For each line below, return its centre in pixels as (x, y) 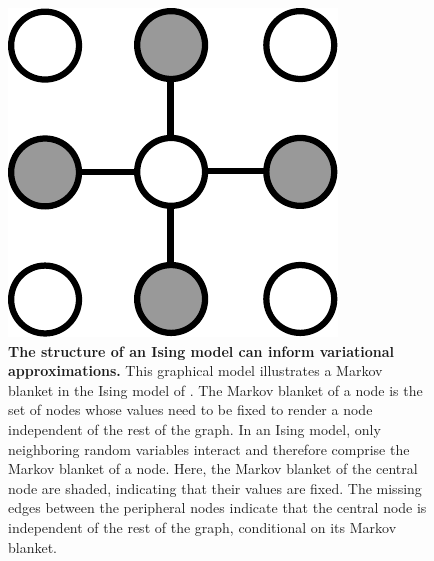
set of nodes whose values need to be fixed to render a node (190, 409)
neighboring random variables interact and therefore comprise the (209, 448)
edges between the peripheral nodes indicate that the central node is (217, 507)
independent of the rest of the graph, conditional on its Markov (202, 526)
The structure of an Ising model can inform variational (201, 350)
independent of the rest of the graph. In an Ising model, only (194, 428)
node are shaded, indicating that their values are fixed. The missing (215, 487)
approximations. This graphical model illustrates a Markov (195, 370)
